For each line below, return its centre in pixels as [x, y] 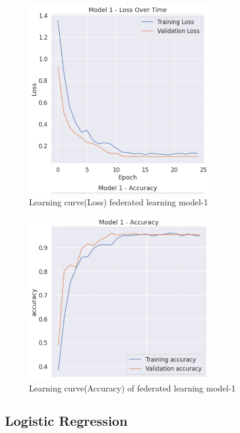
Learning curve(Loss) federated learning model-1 [119, 202]
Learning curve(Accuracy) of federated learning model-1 [132, 388]
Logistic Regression [66, 420]
